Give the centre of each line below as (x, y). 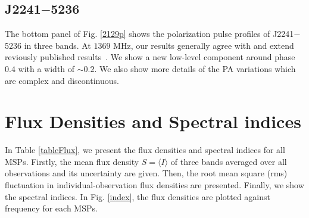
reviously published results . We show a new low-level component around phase (150, 57)
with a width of (46, 68)
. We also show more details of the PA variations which (195, 68)
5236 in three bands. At (48, 45)
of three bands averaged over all (229, 161)
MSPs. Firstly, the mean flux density (72, 161)
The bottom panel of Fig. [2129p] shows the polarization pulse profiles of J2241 (149, 34)
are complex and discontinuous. (62, 80)
